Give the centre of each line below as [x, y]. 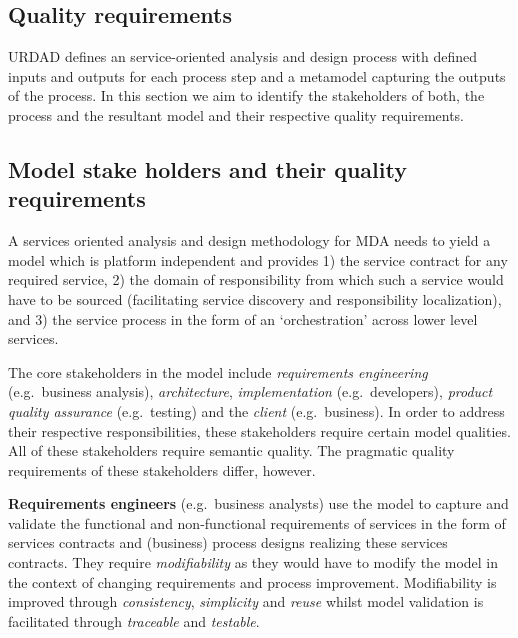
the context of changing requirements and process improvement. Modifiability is [252, 581]
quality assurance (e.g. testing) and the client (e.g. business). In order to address [256, 410]
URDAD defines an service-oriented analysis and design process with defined [243, 56]
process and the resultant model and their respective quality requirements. [236, 114]
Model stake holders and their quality [207, 168]
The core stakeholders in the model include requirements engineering [218, 371]
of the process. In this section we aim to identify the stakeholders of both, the [246, 95]
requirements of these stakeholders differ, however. [162, 469]
